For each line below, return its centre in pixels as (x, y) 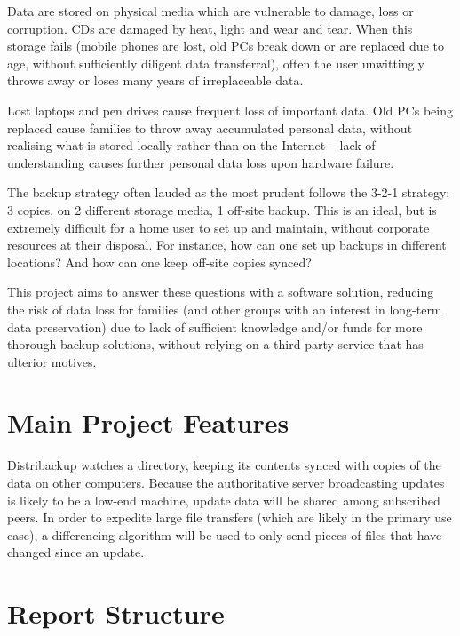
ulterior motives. (52, 361)
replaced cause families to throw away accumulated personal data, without (210, 127)
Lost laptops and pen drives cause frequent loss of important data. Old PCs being (230, 110)
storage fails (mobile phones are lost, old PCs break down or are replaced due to (226, 46)
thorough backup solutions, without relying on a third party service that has (215, 344)
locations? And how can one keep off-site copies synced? (159, 262)
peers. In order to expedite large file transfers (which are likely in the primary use (230, 517)
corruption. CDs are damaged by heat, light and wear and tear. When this (210, 28)
